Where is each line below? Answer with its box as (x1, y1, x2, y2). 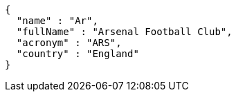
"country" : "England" (16, 48, 139, 59)
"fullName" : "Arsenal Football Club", (16, 26, 233, 37)
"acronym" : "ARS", (16, 37, 122, 48)
